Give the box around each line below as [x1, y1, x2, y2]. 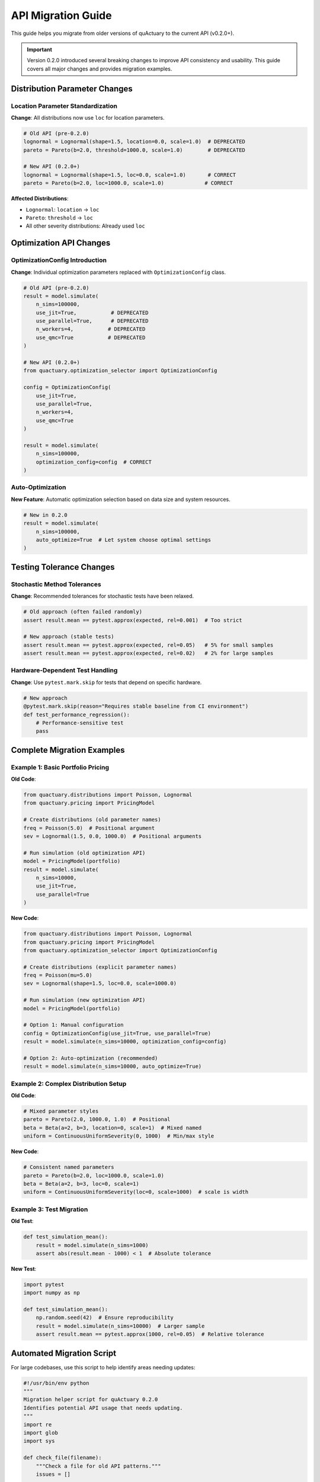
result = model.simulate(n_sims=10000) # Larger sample [36, 1323, 205, 1329]
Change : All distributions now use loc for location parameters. [11, 114, 165, 121]
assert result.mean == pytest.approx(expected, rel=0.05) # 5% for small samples [23, 641, 274, 649]
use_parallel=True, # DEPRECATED [36, 318, 149, 324]
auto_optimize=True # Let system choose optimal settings [36, 536, 212, 543]
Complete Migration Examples [11, 745, 125, 755]
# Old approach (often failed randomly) [23, 608, 142, 615]
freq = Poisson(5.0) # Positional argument [23, 825, 155, 831]
